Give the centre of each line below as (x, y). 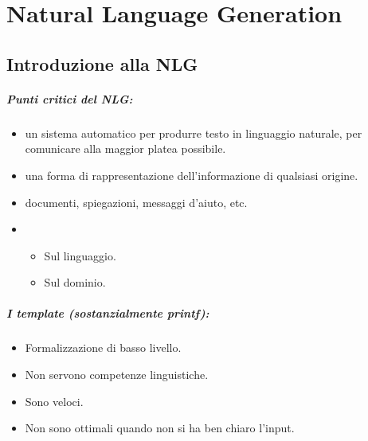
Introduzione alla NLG (102, 63)
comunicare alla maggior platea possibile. (125, 148)
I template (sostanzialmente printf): (108, 313)
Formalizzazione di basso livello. (103, 347)
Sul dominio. (75, 282)
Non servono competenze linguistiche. (117, 375)
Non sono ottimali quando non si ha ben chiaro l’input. (160, 428)
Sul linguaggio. (80, 255)
